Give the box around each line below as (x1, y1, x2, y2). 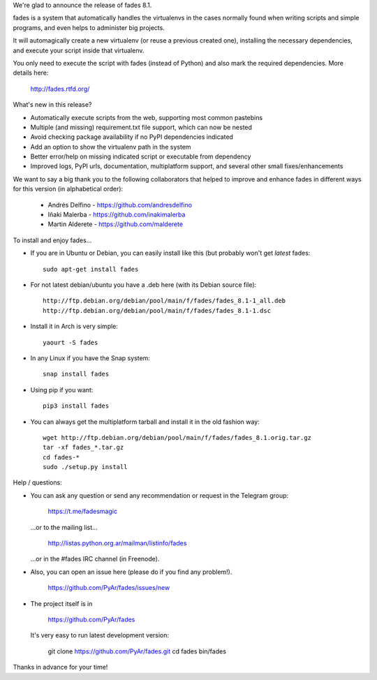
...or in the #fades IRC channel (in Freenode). (30, 555, 160, 563)
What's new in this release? (13, 101, 92, 109)
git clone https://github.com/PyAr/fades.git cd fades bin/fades (47, 646, 227, 656)
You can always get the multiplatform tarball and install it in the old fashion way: (30, 417, 260, 426)
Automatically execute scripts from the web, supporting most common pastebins (30, 113, 263, 121)
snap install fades (43, 370, 110, 378)
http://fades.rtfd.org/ (30, 84, 90, 93)
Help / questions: (13, 478, 62, 487)
